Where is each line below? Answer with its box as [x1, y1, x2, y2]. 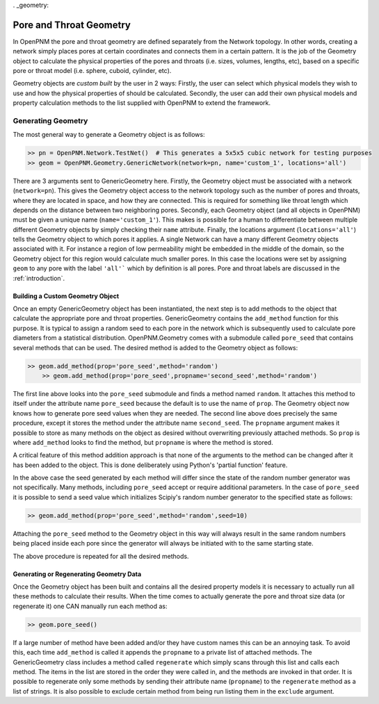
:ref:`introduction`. [13, 274, 65, 282]
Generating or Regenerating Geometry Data [13, 570, 142, 578]
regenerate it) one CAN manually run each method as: [13, 602, 168, 610]
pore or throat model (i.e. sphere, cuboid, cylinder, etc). [13, 67, 172, 75]
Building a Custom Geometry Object [13, 292, 120, 300]
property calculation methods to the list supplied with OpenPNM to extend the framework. [13, 99, 271, 107]
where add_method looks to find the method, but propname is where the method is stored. [13, 438, 274, 446]
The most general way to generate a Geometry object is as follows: [13, 131, 205, 139]
